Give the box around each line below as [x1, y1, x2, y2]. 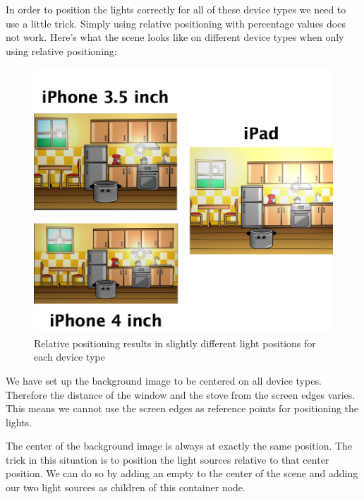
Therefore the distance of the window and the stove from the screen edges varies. [6, 387, 356, 402]
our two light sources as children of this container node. [6, 480, 245, 495]
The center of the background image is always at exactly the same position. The [6, 438, 353, 453]
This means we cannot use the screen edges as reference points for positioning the [6, 401, 359, 416]
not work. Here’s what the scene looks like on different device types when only [6, 30, 344, 44]
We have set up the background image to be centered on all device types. [6, 373, 322, 387]
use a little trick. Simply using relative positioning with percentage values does [6, 16, 346, 30]
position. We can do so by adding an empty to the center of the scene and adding [6, 466, 358, 481]
